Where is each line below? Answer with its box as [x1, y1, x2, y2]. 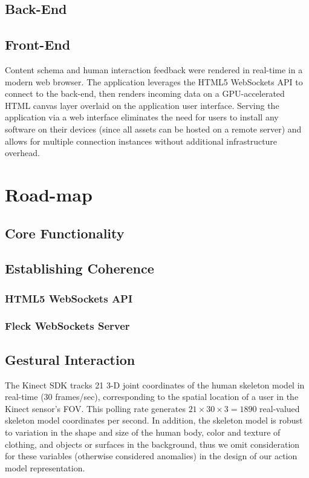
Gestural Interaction [5, 350, 135, 368]
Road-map [5, 182, 93, 206]
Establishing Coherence [5, 259, 154, 278]
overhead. [5, 146, 40, 159]
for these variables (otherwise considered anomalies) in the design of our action [5, 450, 298, 462]
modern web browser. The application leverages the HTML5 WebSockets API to [5, 75, 303, 88]
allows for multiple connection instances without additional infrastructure [5, 134, 278, 147]
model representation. [5, 461, 85, 474]
